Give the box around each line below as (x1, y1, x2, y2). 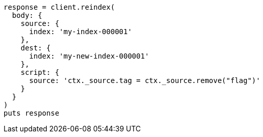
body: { (12, 11, 42, 19)
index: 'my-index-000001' (29, 28, 132, 36)
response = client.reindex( (4, 3, 115, 11)
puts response (4, 109, 59, 117)
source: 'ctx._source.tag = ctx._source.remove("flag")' (29, 76, 260, 85)
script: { (20, 68, 59, 76)
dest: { (20, 44, 51, 52)
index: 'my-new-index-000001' (29, 52, 149, 60)
